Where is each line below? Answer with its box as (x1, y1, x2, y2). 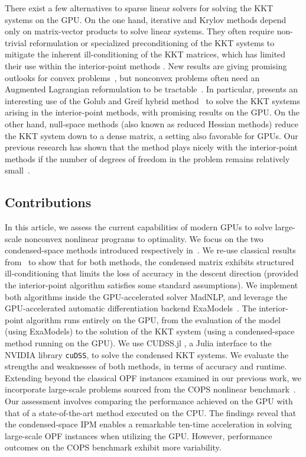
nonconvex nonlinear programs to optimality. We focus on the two (24, 232, 263, 244)
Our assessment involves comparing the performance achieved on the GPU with (5, 395, 293, 407)
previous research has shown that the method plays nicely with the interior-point (5, 141, 298, 153)
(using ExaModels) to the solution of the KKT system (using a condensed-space (5, 325, 295, 337)
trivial (5, 36, 27, 49)
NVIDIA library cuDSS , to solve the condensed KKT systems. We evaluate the (5, 348, 289, 361)
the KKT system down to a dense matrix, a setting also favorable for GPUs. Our (5, 129, 298, 141)
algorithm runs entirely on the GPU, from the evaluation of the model (26, 313, 281, 326)
